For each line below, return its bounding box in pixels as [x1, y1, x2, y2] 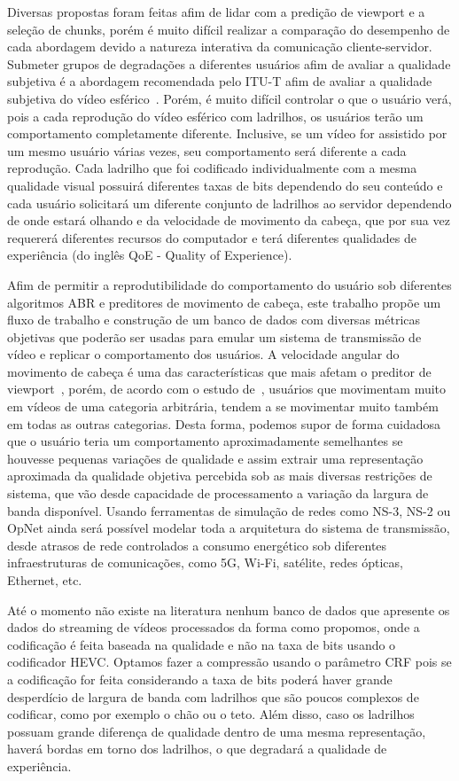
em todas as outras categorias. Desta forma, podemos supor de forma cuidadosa [7, 414, 441, 433]
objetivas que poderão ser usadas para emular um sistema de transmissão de [7, 327, 422, 346]
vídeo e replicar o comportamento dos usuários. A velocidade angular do [7, 345, 400, 363]
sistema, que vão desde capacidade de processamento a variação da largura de [7, 484, 429, 503]
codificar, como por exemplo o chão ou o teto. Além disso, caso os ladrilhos [7, 705, 415, 723]
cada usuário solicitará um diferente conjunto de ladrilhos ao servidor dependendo [7, 193, 452, 212]
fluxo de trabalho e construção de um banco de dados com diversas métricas [7, 310, 421, 329]
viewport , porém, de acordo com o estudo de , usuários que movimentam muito [7, 379, 447, 398]
